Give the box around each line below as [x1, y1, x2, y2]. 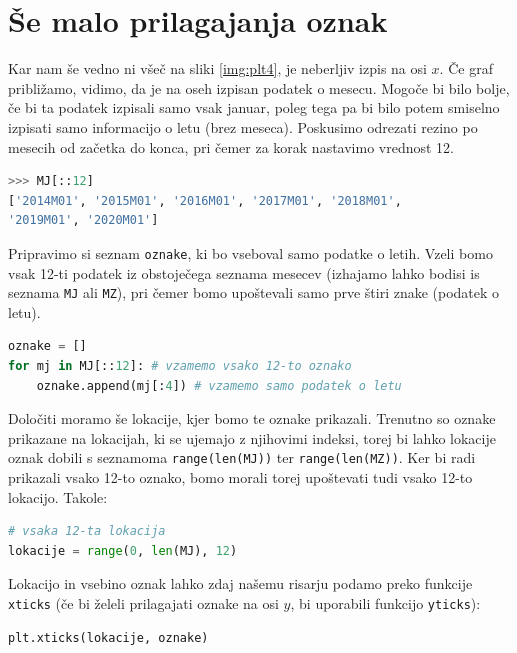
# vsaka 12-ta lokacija [8, 524, 166, 539]
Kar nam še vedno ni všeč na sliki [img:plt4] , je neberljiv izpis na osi [8, 58, 427, 79]
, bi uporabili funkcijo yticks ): [290, 592, 481, 613]
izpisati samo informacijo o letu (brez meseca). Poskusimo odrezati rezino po [8, 116, 478, 137]
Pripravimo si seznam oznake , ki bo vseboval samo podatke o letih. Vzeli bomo [8, 242, 493, 263]
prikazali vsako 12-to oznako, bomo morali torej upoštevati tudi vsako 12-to [8, 467, 473, 487]
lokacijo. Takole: [8, 486, 108, 507]
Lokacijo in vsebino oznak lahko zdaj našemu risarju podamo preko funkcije [8, 573, 473, 594]
